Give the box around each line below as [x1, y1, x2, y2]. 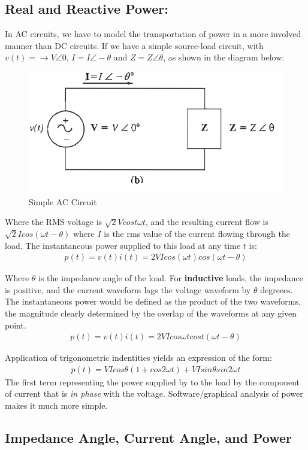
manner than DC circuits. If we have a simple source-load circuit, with [5, 39, 264, 51]
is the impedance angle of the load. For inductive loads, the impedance [38, 272, 303, 284]
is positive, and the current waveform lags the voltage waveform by [5, 283, 251, 296]
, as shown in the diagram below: [163, 51, 285, 63]
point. [5, 318, 26, 331]
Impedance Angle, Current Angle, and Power [5, 428, 292, 446]
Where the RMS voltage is [5, 215, 102, 228]
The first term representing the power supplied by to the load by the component [5, 375, 300, 388]
